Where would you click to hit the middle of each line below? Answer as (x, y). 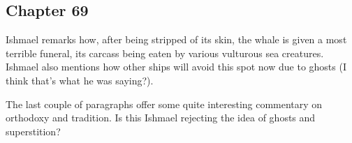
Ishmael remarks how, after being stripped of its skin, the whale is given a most (176, 39)
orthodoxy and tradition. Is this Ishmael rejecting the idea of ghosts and (161, 118)
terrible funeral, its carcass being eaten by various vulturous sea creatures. (165, 53)
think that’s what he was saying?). (80, 80)
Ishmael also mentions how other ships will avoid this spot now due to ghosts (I (176, 67)
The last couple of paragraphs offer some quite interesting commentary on (164, 104)
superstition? (33, 131)
